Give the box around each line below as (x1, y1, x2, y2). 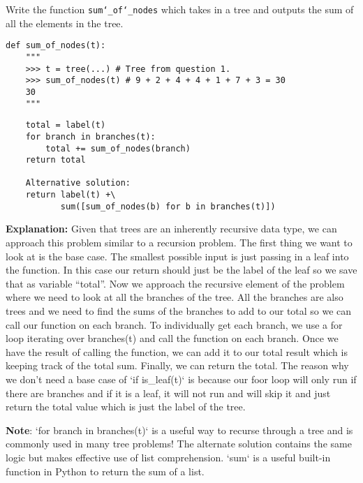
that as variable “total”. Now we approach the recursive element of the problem (6, 276, 345, 290)
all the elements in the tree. (6, 15, 124, 30)
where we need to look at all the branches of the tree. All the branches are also (6, 290, 343, 304)
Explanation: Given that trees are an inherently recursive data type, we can (6, 221, 337, 236)
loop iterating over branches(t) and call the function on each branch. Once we (6, 331, 339, 345)
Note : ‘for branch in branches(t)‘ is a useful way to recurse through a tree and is (6, 422, 353, 437)
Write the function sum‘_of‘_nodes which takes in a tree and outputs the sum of (6, 2, 354, 16)
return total (25, 155, 86, 165)
